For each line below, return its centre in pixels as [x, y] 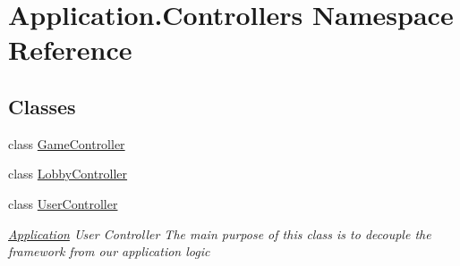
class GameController [67, 143]
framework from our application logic [109, 251]
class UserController [63, 203]
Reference [70, 50]
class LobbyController [68, 174]
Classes [42, 106]
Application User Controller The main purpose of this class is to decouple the [220, 233]
